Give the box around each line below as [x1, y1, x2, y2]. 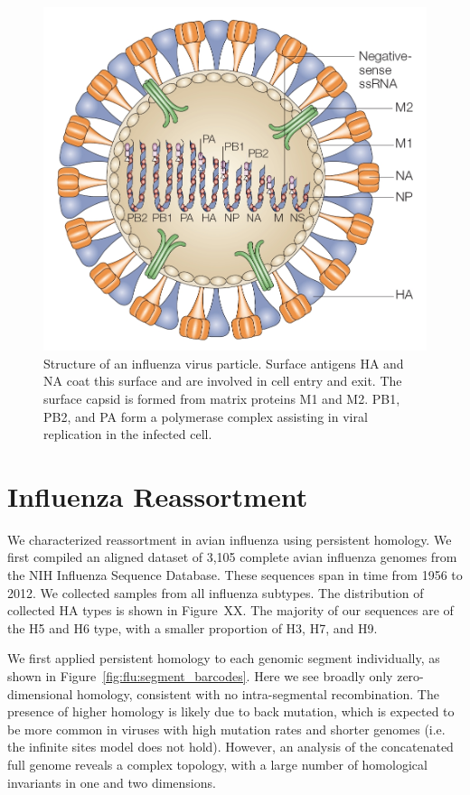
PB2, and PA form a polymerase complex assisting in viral [43, 407, 368, 426]
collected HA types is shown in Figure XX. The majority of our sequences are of [7, 601, 454, 620]
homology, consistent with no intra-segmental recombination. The [77, 684, 439, 703]
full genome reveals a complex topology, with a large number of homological [7, 754, 428, 773]
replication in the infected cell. [43, 425, 212, 444]
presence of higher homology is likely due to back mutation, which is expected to [7, 702, 455, 721]
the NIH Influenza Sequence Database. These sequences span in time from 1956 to [7, 566, 463, 584]
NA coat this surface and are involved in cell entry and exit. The [43, 371, 402, 390]
